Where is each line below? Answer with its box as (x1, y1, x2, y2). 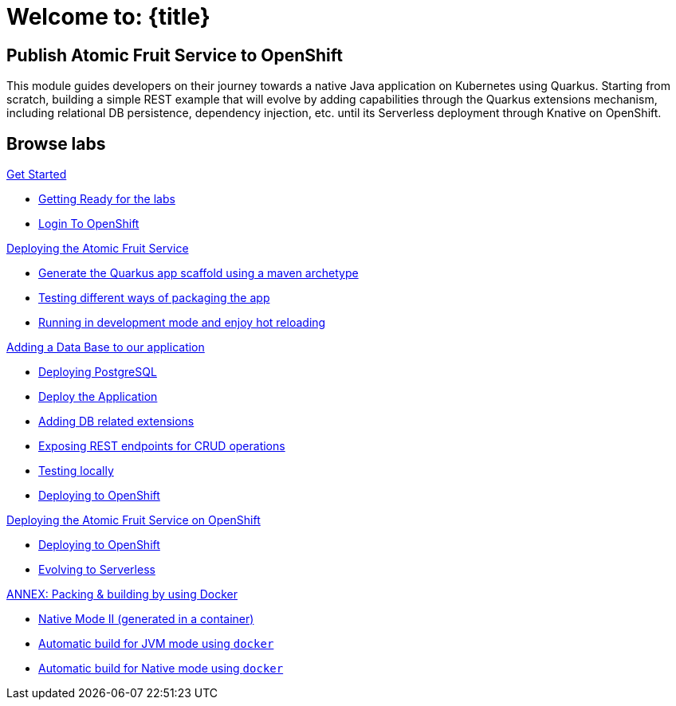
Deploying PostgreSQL (38, 365, 157, 379)
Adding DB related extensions (38, 414, 195, 429)
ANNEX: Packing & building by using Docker (6, 587, 238, 602)
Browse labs (6, 133, 106, 154)
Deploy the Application (38, 390, 158, 404)
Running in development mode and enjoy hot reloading (38, 316, 326, 330)
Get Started (6, 167, 67, 182)
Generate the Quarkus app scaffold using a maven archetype (38, 266, 359, 280)
